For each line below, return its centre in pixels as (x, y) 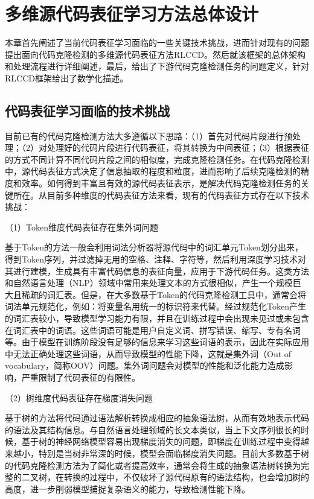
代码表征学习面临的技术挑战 (87, 110)
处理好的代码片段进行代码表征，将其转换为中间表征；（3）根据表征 (178, 148)
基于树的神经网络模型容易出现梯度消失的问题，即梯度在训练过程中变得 (161, 441)
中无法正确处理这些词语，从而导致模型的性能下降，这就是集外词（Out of (148, 353)
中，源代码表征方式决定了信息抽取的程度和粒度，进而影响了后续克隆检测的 (153, 171)
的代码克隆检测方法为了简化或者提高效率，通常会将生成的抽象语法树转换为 (153, 465)
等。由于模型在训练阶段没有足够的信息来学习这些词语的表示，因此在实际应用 (157, 342)
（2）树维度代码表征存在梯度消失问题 (79, 397)
